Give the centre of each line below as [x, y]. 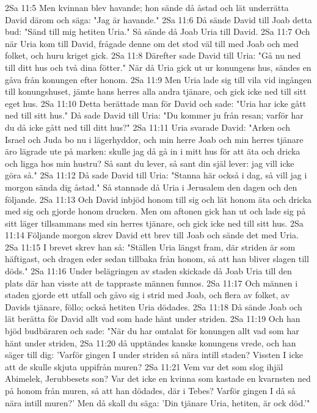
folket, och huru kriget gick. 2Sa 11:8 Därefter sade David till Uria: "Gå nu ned [153, 55]
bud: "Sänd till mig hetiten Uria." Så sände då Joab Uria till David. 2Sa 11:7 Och [158, 31]
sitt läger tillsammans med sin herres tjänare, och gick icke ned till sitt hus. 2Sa [154, 223]
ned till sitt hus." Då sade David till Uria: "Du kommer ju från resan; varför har [154, 115]
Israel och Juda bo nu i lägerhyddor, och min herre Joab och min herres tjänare [154, 139]
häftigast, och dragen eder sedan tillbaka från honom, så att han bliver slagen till [157, 259]
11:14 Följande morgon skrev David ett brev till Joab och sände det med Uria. [152, 235]
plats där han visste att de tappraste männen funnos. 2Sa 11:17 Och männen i [151, 283]
